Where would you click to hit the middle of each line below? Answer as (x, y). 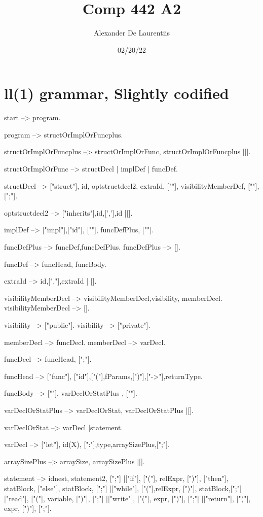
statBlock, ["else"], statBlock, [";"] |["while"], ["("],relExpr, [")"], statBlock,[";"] (123, 488)
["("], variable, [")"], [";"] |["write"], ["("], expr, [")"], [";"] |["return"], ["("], (141, 498)
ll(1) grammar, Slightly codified (117, 93)
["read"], (16, 498)
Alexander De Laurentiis (132, 33)
